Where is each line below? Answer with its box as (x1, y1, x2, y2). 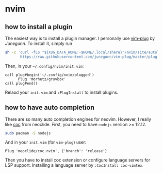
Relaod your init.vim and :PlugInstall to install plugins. (5, 89, 119, 95)
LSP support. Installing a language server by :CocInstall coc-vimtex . (5, 162, 144, 168)
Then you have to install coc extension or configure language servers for (5, 157, 150, 163)
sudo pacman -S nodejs (5, 130, 51, 136)
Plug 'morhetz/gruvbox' (17, 76, 66, 82)
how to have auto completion (5, 103, 95, 112)
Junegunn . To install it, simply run (5, 41, 73, 46)
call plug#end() (5, 81, 38, 86)
